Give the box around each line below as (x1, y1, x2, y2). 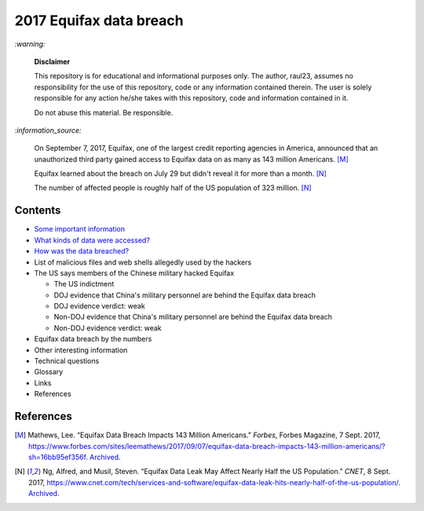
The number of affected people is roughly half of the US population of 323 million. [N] (34, 183, 312, 192)
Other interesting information (34, 345, 128, 355)
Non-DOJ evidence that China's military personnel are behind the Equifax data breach (53, 312, 333, 322)
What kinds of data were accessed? (34, 235, 151, 245)
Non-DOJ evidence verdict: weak (53, 323, 162, 333)
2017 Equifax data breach (14, 12, 184, 29)
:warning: (14, 39, 46, 49)
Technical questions (34, 356, 100, 366)
